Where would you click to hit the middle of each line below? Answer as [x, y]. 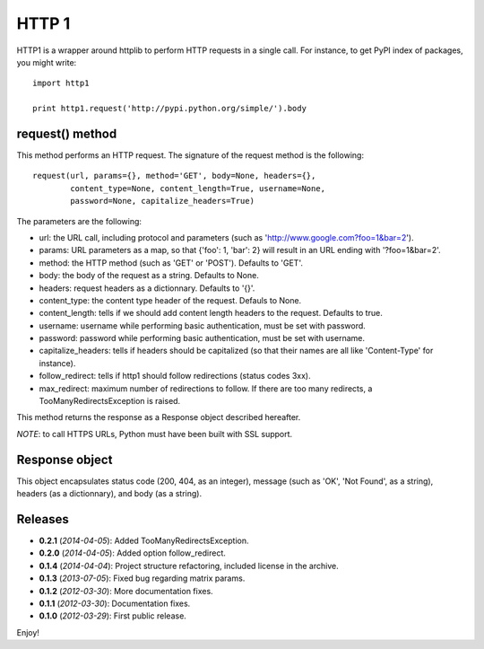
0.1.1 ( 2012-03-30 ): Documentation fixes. [115, 603]
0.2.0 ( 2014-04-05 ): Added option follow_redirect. [132, 553]
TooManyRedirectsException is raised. [110, 401]
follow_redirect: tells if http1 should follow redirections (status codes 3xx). [175, 376]
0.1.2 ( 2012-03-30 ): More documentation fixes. [126, 591]
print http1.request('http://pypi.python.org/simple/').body [169, 109]
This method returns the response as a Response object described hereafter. [159, 417]
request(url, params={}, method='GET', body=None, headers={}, [174, 176]
